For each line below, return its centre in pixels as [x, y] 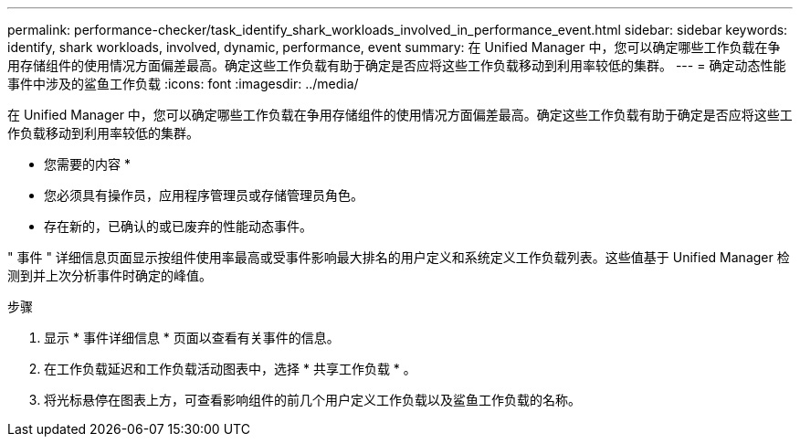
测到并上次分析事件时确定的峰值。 [110, 275]
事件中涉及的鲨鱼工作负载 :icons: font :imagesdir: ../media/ [183, 84]
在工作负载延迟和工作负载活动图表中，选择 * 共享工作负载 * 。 [230, 369]
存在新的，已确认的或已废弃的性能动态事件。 [178, 226]
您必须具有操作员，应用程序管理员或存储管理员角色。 [204, 195]
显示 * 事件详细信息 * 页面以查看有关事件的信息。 [192, 338]
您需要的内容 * [87, 164]
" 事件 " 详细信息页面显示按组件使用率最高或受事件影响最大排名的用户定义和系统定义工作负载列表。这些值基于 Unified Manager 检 [399, 257]
